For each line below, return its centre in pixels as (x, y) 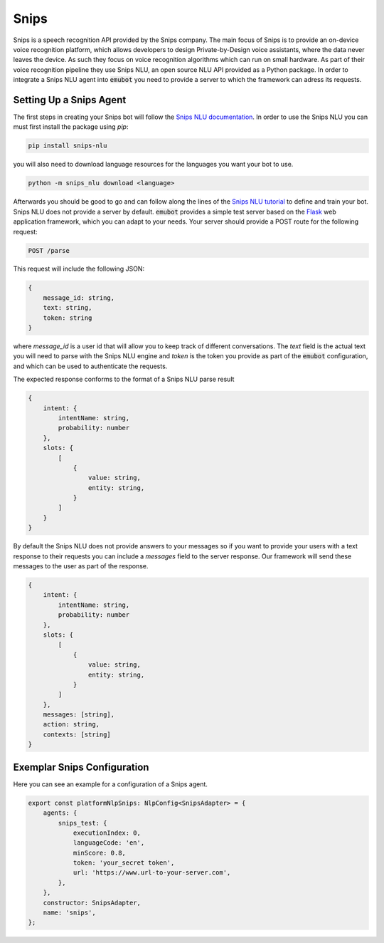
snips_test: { (82, 823)
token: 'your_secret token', (124, 863)
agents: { (60, 813)
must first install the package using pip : (71, 127)
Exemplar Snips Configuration (81, 767)
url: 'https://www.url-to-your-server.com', (152, 873)
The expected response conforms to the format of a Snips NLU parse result (124, 379)
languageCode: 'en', (109, 843)
